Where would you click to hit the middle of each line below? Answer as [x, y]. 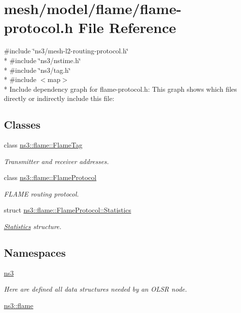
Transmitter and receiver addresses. [56, 161]
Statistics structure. [33, 226]
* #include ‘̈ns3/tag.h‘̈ [37, 70]
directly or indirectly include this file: [59, 98]
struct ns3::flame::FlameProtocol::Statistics [68, 210]
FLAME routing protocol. [41, 193]
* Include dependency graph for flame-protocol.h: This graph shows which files [120, 89]
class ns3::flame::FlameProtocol [50, 177]
